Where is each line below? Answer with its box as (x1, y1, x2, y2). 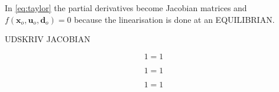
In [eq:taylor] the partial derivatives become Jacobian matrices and (5, 2, 247, 13)
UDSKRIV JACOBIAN (5, 33, 90, 45)
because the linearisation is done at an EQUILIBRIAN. (74, 13, 275, 25)
